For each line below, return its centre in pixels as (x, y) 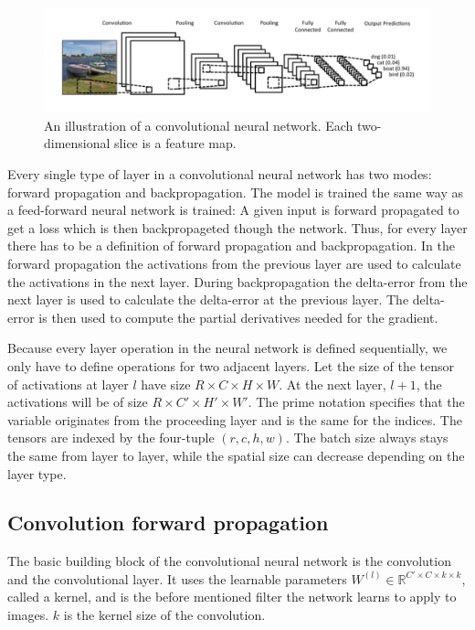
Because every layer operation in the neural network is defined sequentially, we (227, 348)
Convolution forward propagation (168, 523)
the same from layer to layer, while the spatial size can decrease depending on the (236, 455)
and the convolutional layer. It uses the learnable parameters (177, 578)
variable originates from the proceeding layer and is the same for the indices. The (235, 419)
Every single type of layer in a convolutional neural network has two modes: (220, 174)
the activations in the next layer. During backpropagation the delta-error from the (237, 281)
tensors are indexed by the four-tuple (111, 438)
